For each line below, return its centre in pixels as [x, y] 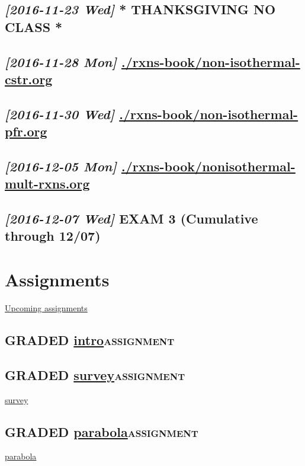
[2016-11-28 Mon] [61, 61]
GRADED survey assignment [95, 374]
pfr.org [26, 131]
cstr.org [29, 79]
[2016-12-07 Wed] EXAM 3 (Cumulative [131, 218]
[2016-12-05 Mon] [61, 166]
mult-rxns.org [47, 183]
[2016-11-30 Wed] [60, 114]
